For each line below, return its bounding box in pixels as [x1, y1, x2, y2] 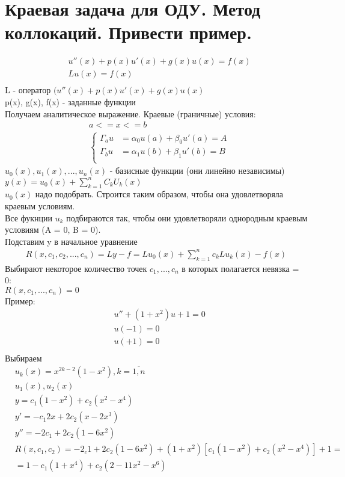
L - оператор [5, 84, 51, 96]
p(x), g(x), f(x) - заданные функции [5, 96, 136, 108]
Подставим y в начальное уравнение [5, 235, 138, 247]
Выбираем [5, 351, 42, 364]
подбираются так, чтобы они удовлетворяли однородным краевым [66, 211, 308, 224]
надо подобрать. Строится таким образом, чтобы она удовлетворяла [35, 188, 284, 200]
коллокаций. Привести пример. [5, 20, 252, 45]
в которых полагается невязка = [182, 262, 299, 274]
